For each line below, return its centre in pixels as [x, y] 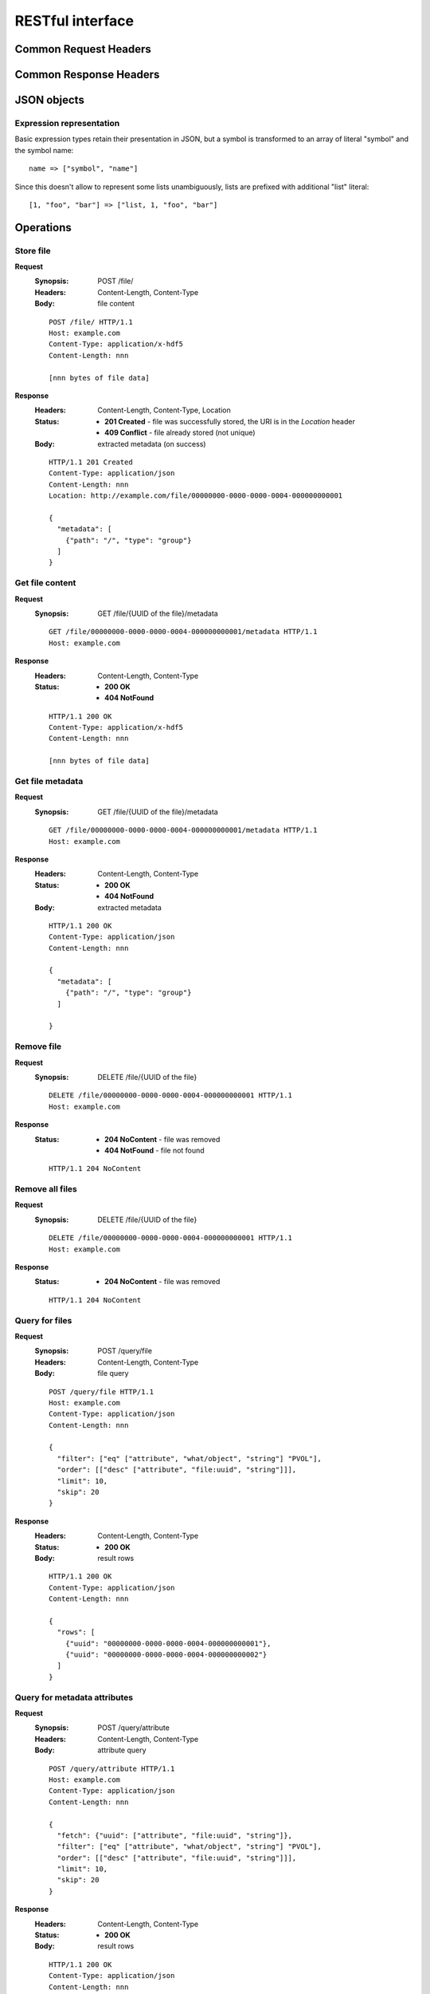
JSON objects [50, 100]
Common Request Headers [83, 49]
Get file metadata [49, 782]
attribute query [122, 1750]
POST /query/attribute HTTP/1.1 [112, 1768]
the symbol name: [44, 150]
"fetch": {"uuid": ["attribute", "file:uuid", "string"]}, [174, 1835]
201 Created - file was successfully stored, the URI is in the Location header [230, 421]
